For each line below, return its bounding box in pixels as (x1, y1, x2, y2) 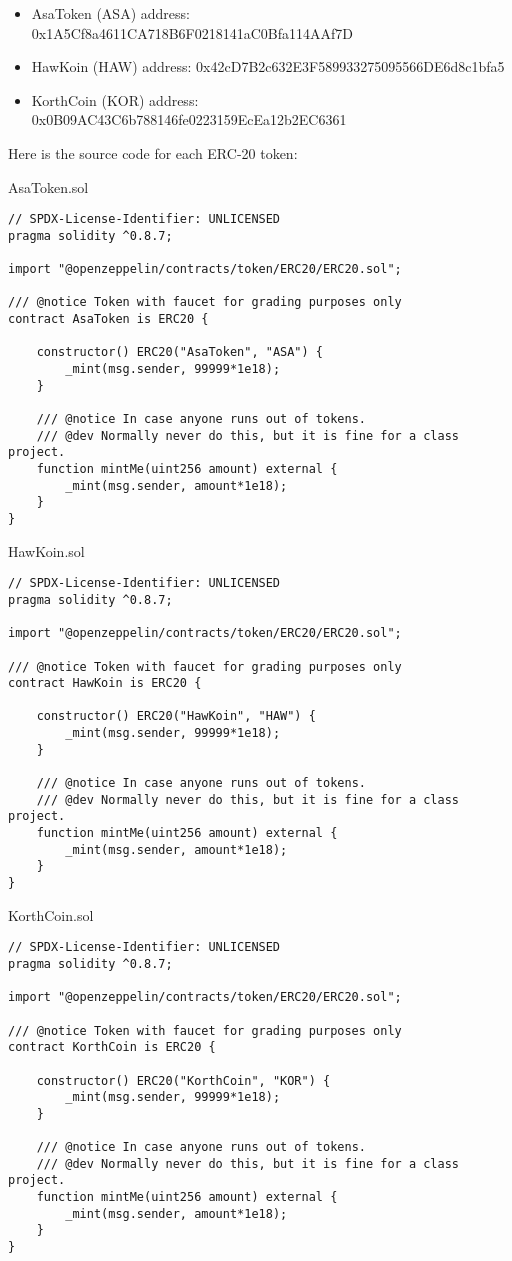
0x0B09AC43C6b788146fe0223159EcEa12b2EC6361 (31, 109, 347, 130)
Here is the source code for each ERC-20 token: (8, 142, 298, 163)
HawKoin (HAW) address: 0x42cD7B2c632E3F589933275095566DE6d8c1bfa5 (31, 56, 505, 77)
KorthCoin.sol (8, 904, 94, 925)
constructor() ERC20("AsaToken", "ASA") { (36, 345, 323, 360)
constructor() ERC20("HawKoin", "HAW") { (36, 709, 316, 724)
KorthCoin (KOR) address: (31, 89, 199, 110)
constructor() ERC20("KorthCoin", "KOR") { (36, 1073, 331, 1088)
